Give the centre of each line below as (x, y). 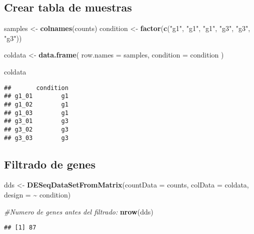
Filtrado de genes (50, 164)
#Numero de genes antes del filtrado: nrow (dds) (79, 211)
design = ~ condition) (37, 194)
